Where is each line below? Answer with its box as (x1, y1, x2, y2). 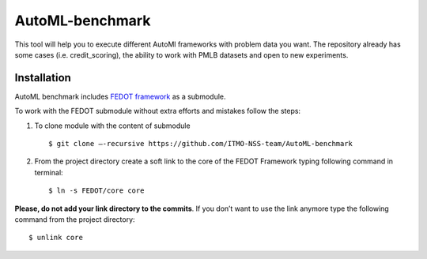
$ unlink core (28, 233, 83, 242)
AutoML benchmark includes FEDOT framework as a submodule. (14, 92, 226, 101)
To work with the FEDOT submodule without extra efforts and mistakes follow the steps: (14, 107, 300, 116)
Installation (14, 71, 71, 84)
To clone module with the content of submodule (34, 121, 191, 130)
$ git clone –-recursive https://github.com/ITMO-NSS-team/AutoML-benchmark (48, 139, 353, 148)
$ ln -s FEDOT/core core (48, 186, 145, 195)
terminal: (34, 167, 63, 177)
